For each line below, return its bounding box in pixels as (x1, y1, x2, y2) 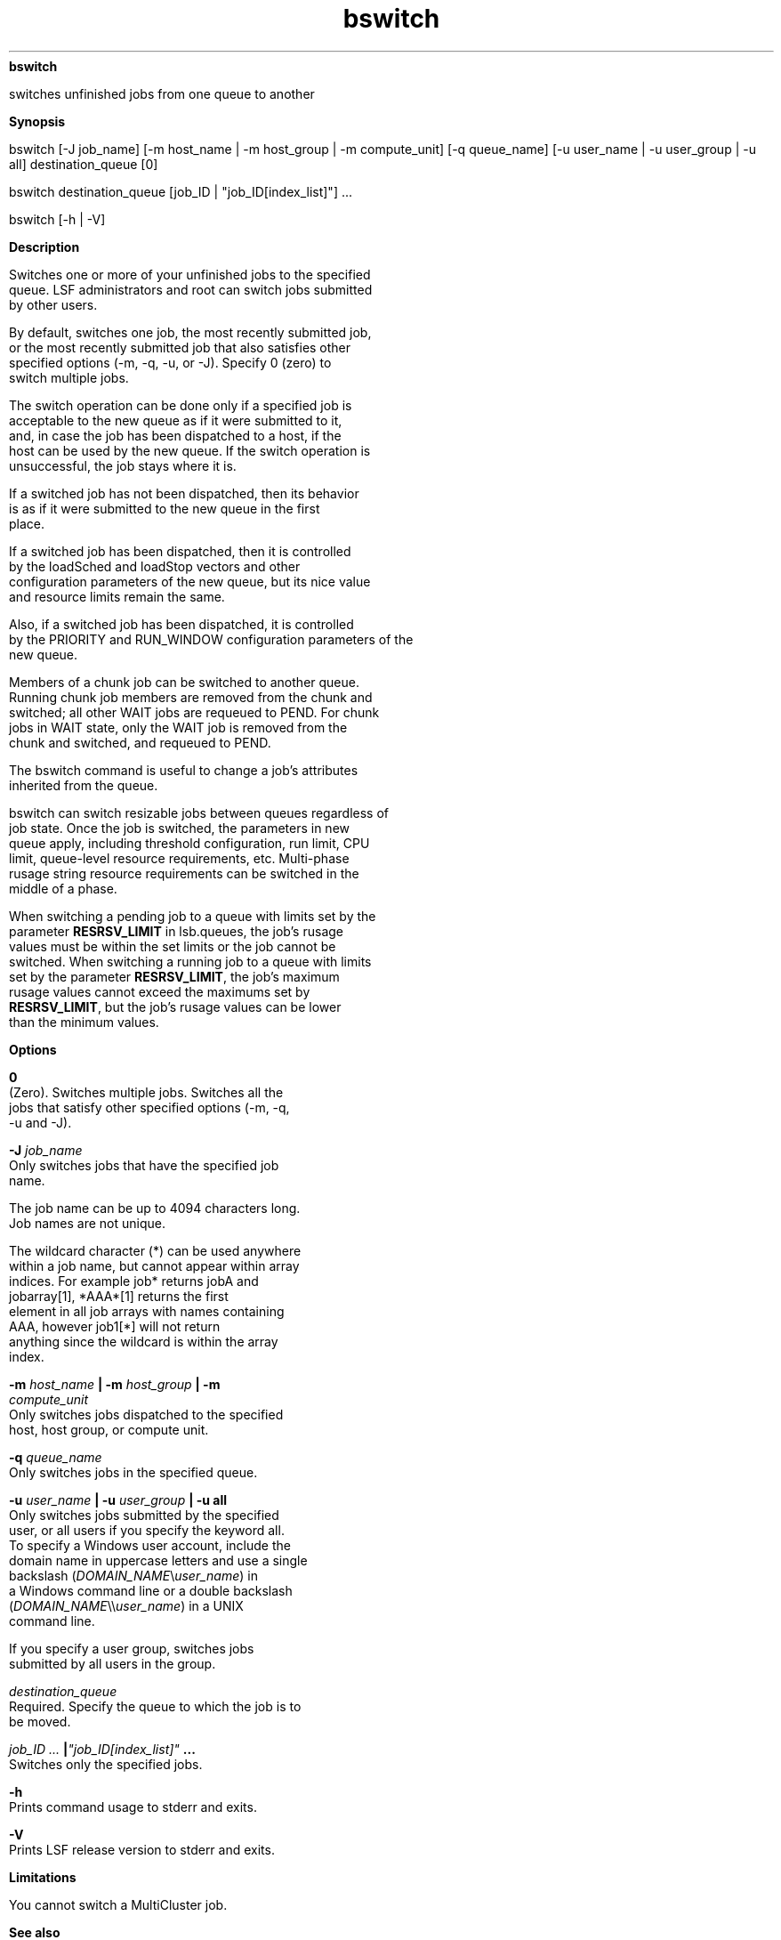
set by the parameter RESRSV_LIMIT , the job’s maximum (9, 968, 340, 984)
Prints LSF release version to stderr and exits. (9, 1841, 275, 1857)
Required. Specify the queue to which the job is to (9, 1698, 302, 1714)
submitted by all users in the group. (9, 1655, 216, 1671)
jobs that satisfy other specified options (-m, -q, (9, 1099, 290, 1115)
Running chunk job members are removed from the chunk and (9, 689, 373, 705)
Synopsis (9, 113, 66, 129)
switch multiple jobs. (9, 369, 129, 385)
